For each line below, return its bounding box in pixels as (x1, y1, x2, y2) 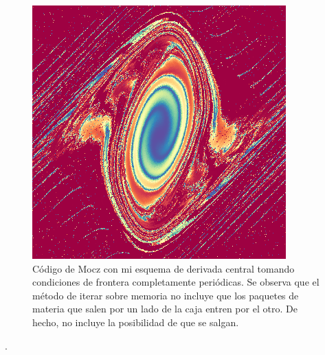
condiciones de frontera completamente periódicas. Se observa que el (32, 275, 320, 289)
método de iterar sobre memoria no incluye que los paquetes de (32, 288, 299, 302)
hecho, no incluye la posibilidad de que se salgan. (32, 314, 239, 329)
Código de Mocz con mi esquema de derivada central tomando (32, 261, 295, 275)
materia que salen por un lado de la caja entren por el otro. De (32, 301, 298, 316)
